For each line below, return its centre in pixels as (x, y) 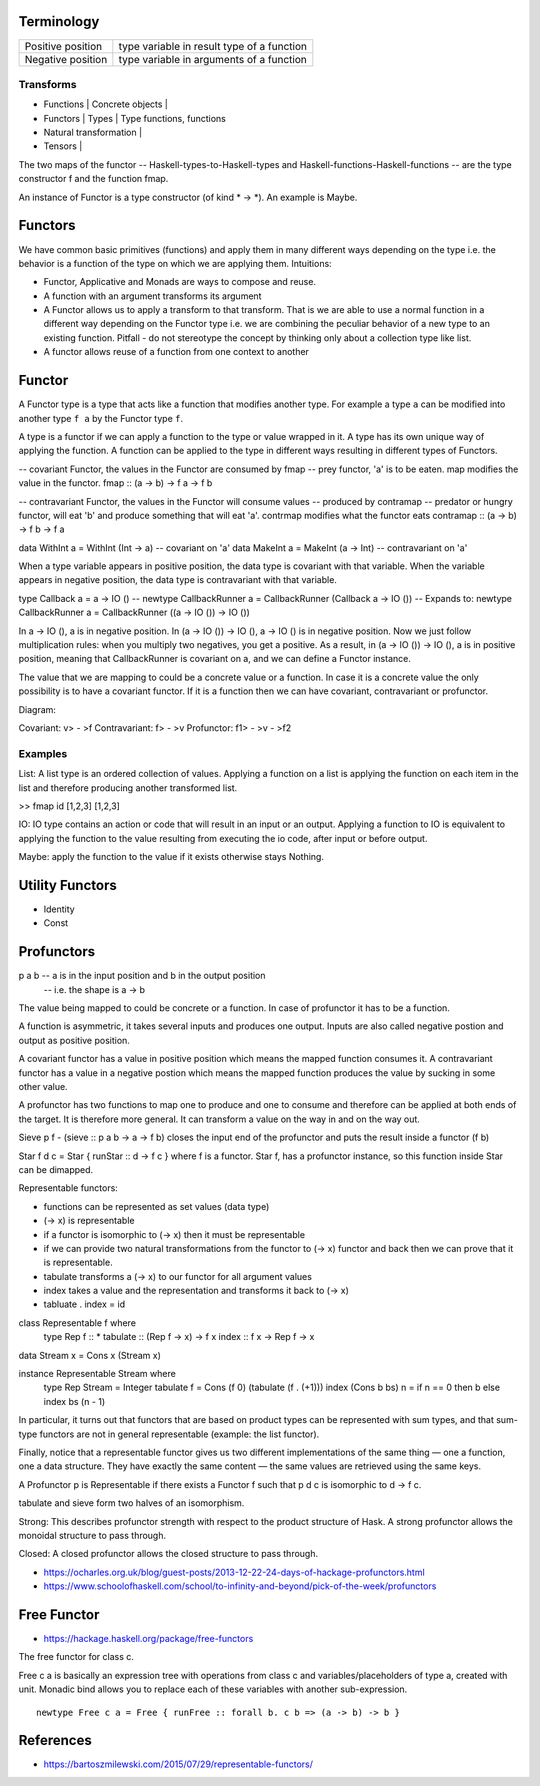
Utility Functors (67, 885)
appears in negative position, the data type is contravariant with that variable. (177, 580)
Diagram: (37, 709)
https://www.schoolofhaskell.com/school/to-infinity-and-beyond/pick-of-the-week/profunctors (240, 1586)
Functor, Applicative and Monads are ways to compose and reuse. (180, 282)
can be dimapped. (56, 1169)
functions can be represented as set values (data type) (156, 1206)
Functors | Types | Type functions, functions (135, 118)
